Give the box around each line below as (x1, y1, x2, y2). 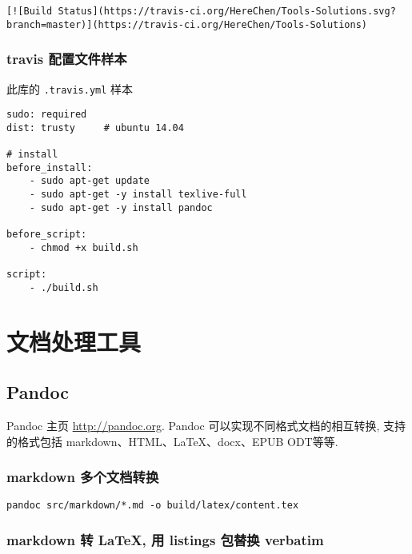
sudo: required (6, 109, 87, 121)
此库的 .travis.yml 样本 (6, 80, 134, 97)
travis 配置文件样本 (6, 49, 127, 69)
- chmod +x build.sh (29, 241, 138, 253)
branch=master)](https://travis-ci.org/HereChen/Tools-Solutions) (6, 18, 368, 30)
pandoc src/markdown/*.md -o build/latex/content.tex (6, 500, 299, 512)
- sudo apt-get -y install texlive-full (29, 189, 247, 201)
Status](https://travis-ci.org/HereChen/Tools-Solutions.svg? (58, 6, 396, 17)
